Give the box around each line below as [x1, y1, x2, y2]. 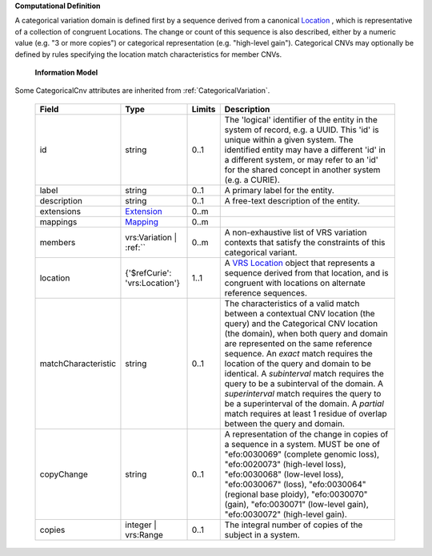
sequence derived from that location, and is [224, 267, 389, 278]
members [39, 236, 76, 248]
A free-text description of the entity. [224, 195, 360, 206]
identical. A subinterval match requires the [224, 368, 384, 379]
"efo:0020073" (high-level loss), [224, 458, 346, 469]
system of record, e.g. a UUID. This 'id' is [224, 124, 379, 135]
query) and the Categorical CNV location [224, 317, 378, 328]
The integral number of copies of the [224, 519, 363, 530]
